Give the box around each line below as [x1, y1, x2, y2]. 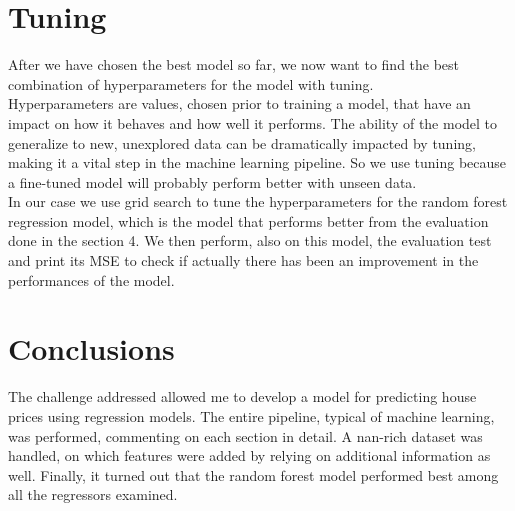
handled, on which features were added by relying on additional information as [8, 445, 491, 466]
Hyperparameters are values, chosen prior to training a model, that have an [8, 93, 471, 114]
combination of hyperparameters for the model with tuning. [8, 73, 374, 94]
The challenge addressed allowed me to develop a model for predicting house [8, 386, 477, 407]
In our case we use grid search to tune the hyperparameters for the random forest [8, 191, 508, 212]
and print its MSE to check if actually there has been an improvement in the [8, 250, 479, 271]
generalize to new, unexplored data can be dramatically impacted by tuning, [8, 132, 476, 153]
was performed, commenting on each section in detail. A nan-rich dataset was [8, 425, 483, 446]
